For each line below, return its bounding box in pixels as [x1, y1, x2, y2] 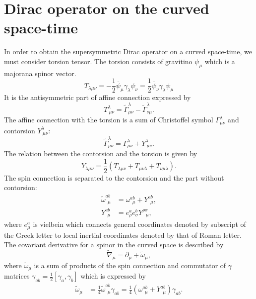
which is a [204, 56, 235, 66]
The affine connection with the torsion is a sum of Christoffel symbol [4, 114, 213, 125]
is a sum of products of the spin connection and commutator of [34, 260, 226, 270]
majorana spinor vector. [4, 68, 76, 78]
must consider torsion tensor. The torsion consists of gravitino [4, 56, 192, 66]
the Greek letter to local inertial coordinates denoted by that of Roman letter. [4, 229, 242, 240]
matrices [4, 271, 30, 281]
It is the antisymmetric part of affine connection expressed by [4, 92, 191, 102]
